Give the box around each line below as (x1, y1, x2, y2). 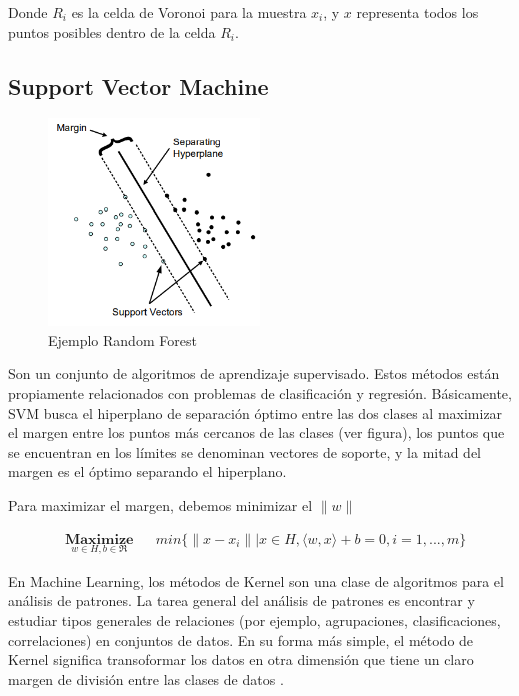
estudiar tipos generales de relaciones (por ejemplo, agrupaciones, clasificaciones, (8, 610, 501, 631)
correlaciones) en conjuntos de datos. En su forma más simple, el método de (8, 629, 474, 650)
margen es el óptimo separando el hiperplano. (8, 461, 287, 482)
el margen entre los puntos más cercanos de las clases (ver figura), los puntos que (8, 422, 505, 443)
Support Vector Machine (8, 70, 269, 101)
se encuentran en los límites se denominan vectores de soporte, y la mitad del (8, 441, 482, 462)
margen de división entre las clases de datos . (8, 668, 284, 689)
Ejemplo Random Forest (48, 329, 197, 350)
